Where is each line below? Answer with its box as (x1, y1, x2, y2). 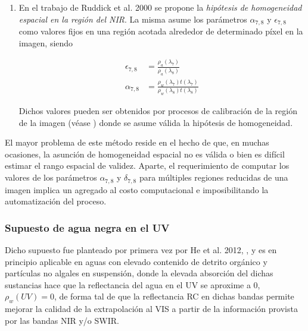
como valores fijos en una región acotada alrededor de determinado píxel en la (18, 25, 303, 37)
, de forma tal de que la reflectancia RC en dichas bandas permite (54, 290, 294, 302)
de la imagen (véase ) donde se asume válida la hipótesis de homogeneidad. (18, 116, 293, 128)
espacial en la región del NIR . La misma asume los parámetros (18, 12, 247, 25)
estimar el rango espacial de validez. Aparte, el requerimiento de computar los (5, 159, 290, 172)
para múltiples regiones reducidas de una (139, 171, 288, 184)
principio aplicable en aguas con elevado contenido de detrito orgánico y (5, 255, 267, 267)
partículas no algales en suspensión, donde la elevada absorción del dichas (5, 267, 273, 279)
